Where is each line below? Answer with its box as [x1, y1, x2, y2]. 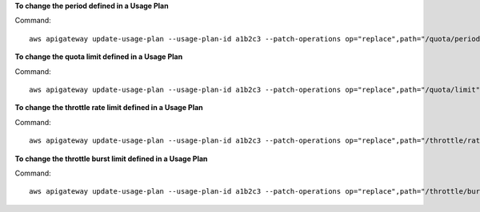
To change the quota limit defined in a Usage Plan [14, 52, 183, 61]
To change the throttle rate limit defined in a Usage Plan [14, 103, 203, 112]
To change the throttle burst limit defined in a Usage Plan [14, 154, 208, 163]
